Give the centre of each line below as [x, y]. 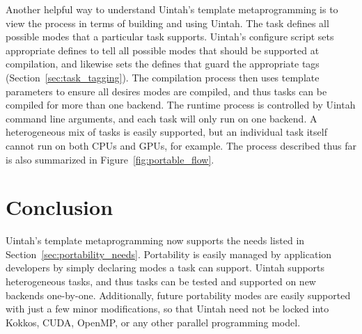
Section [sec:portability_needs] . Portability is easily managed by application [169, 254]
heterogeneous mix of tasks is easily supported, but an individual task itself [166, 132]
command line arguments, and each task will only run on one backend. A [162, 118]
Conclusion [60, 207]
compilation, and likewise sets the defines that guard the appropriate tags [163, 64]
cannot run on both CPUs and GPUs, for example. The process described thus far [181, 145]
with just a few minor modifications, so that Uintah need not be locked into [167, 309]
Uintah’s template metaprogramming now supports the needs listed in [155, 240]
